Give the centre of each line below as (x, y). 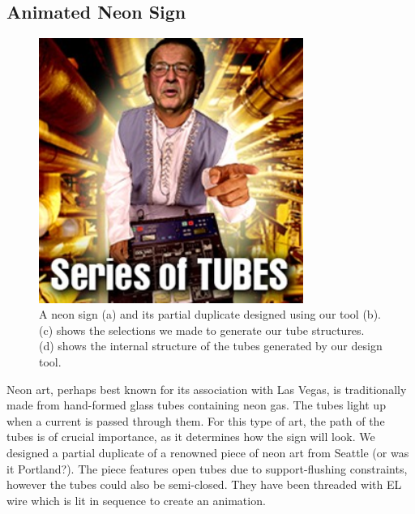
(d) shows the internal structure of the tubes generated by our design (211, 346)
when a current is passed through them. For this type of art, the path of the (196, 420)
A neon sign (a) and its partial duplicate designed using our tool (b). (210, 314)
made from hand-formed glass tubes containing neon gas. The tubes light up (196, 405)
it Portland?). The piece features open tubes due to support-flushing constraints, (207, 468)
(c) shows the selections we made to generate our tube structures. (202, 330)
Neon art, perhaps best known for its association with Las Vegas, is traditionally (207, 389)
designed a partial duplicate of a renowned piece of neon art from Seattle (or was (208, 452)
